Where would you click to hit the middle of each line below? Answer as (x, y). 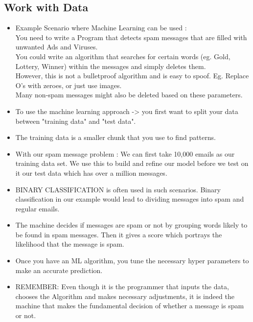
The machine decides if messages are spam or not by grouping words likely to (131, 225)
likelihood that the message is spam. (70, 244)
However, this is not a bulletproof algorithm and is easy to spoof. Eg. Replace (132, 76)
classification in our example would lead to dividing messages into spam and (130, 199)
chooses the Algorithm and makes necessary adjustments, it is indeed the (125, 296)
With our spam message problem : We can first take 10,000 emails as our (125, 153)
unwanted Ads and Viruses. (57, 47)
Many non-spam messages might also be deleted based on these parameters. (129, 95)
